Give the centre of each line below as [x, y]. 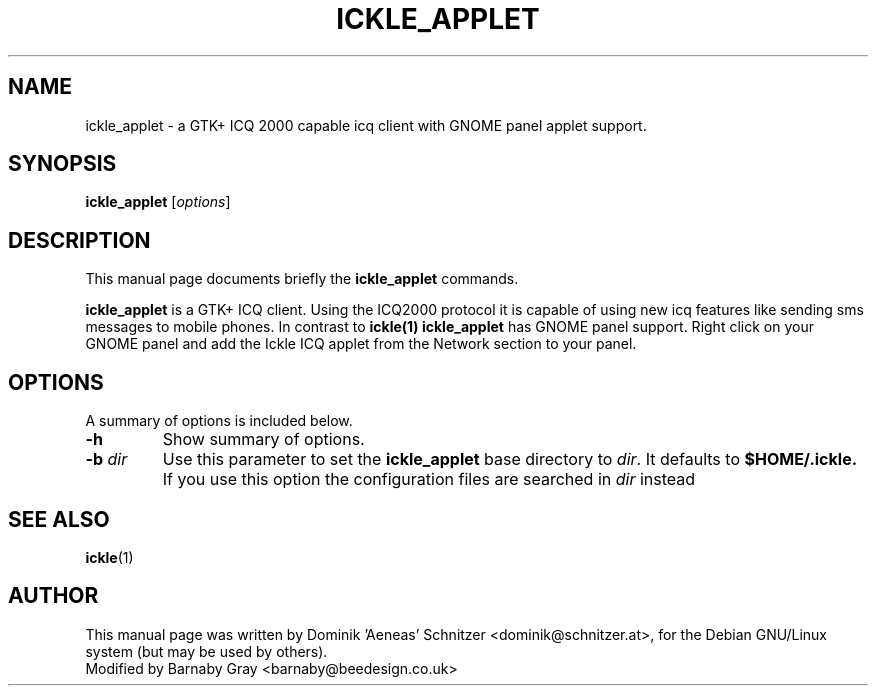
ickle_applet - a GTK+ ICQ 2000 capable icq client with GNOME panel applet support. [366, 125]
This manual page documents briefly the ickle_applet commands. [302, 279]
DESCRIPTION [79, 240]
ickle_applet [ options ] [158, 202]
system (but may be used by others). [206, 651]
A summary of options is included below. [219, 421]
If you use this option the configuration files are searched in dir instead [429, 479]
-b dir [106, 459]
